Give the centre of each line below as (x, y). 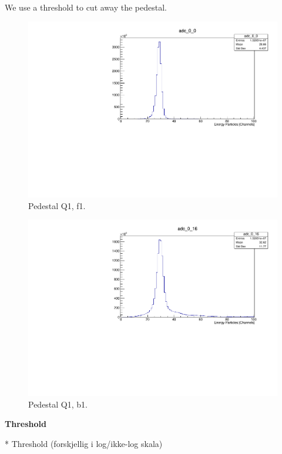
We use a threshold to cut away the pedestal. (86, 7)
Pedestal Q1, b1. (58, 404)
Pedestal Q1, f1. (57, 205)
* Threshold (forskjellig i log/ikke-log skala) (84, 443)
